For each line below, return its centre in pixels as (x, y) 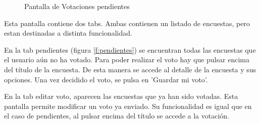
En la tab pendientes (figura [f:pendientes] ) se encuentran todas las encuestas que (130, 49)
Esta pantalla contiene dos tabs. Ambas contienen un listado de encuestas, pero (127, 23)
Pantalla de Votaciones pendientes (77, 6)
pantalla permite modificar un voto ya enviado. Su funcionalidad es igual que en (128, 106)
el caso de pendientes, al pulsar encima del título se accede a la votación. (117, 116)
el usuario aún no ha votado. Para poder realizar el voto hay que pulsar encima (127, 59)
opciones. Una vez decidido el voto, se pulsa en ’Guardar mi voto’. (106, 79)
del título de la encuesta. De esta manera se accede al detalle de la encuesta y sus (130, 69)
